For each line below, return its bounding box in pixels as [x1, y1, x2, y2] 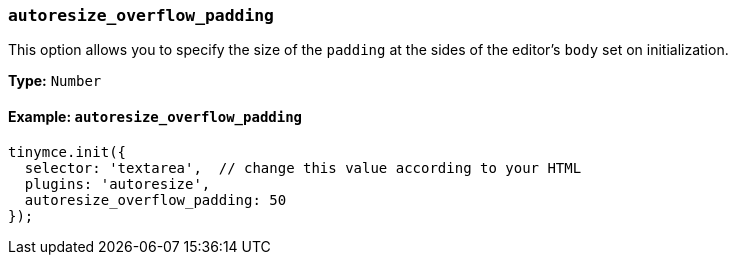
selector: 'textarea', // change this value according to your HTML [24, 159, 582, 176]
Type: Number [8, 72, 102, 90]
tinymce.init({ [8, 143, 127, 160]
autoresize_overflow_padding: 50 [24, 191, 287, 208]
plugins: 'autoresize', [24, 175, 211, 192]
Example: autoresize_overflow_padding [8, 107, 303, 125]
